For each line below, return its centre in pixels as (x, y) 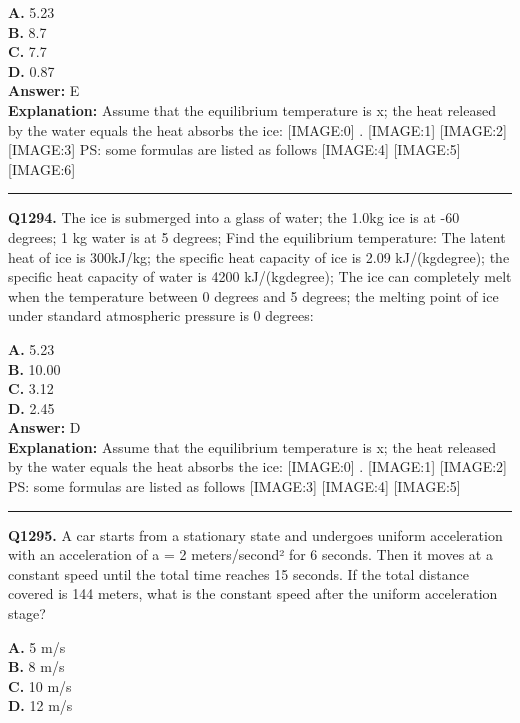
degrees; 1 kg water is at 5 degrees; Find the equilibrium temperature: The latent (257, 236)
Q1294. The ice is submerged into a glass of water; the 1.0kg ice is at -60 (234, 217)
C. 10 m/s (40, 685)
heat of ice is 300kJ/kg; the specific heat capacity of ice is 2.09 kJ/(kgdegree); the (259, 256)
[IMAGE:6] (42, 168)
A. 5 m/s (37, 646)
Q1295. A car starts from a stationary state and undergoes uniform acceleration (255, 534)
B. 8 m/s (36, 666)
